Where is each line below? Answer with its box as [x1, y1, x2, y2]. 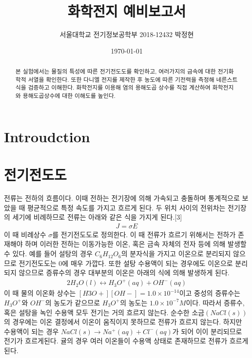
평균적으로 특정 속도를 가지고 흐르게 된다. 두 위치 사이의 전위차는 [27, 202, 226, 212]
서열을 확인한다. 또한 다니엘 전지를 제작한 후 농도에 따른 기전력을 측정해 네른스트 [28, 75, 238, 83]
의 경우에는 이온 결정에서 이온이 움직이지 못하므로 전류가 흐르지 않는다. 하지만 [4, 317, 242, 327]
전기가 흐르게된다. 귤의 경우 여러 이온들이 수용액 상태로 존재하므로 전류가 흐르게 [4, 336, 249, 346]
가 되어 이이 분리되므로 [172, 326, 242, 336]
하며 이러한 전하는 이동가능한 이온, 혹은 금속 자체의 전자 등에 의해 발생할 [25, 239, 247, 249]
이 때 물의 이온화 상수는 [4, 288, 76, 298]
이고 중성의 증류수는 [179, 288, 240, 298]
